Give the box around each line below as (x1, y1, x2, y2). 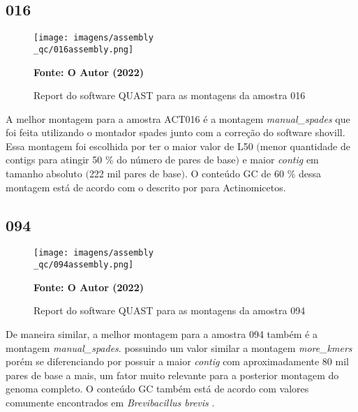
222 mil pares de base (89, 166, 181, 181)
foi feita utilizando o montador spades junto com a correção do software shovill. (6, 125, 345, 140)
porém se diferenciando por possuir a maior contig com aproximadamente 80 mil (6, 354, 349, 369)
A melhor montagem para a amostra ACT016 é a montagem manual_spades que (6, 111, 350, 126)
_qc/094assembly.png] (33, 260, 134, 270)
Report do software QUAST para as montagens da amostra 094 (33, 303, 306, 318)
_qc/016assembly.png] (33, 44, 134, 54)
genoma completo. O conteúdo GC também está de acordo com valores (6, 381, 309, 396)
